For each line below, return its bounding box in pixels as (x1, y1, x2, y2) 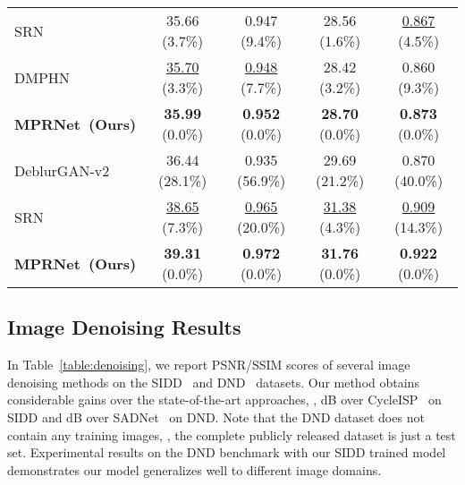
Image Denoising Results (7, 313, 241, 341)
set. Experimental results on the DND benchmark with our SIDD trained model (7, 443, 446, 462)
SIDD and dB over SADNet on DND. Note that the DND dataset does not (7, 407, 425, 426)
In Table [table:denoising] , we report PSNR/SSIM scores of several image (7, 355, 410, 374)
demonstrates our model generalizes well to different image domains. (7, 460, 382, 479)
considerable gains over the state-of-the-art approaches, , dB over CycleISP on (7, 390, 442, 409)
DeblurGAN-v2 (14, 159, 110, 181)
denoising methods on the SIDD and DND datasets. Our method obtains (7, 372, 419, 391)
